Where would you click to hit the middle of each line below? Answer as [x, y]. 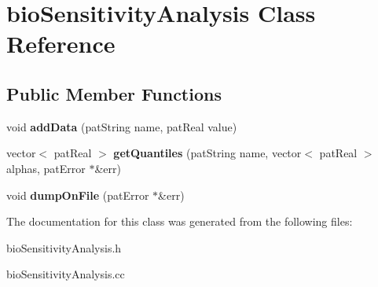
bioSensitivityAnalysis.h [64, 247]
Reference [61, 44]
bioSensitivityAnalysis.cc [66, 274]
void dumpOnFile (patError [78, 195]
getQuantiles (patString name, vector [207, 153]
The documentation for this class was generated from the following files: [180, 221]
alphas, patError [46, 168]
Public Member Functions [114, 93]
